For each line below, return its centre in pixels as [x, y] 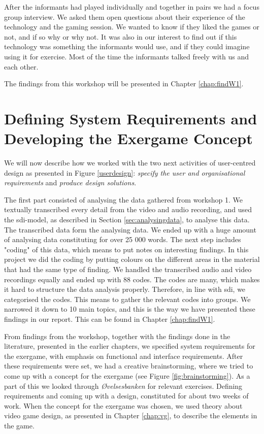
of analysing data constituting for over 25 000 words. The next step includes [123, 239]
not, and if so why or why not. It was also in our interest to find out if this [121, 36]
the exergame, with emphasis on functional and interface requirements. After [124, 356]
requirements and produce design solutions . [70, 182]
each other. [21, 66]
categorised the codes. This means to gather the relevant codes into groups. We [127, 299]
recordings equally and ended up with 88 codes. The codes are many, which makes [132, 279]
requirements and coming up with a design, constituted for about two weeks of [126, 396]
